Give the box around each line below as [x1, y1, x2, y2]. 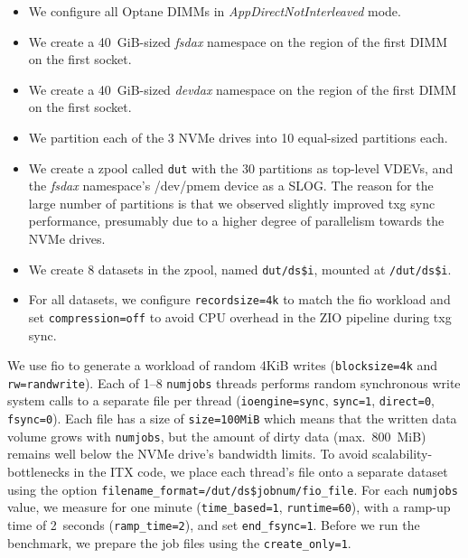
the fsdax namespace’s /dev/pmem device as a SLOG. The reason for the [28, 176, 434, 195]
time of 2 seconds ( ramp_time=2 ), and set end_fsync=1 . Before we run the [7, 515, 420, 534]
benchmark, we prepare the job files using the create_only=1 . [7, 533, 351, 552]
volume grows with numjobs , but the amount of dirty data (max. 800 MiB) [7, 426, 426, 445]
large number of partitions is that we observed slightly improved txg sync [28, 193, 435, 212]
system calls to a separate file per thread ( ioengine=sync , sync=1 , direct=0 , [7, 391, 435, 410]
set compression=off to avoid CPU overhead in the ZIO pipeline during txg [28, 307, 452, 326]
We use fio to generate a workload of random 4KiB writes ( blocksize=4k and [7, 356, 438, 375]
